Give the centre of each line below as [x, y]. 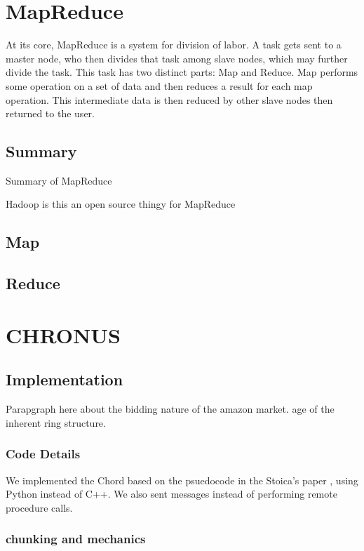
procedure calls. [39, 507]
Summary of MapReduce [59, 180]
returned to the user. [50, 113]
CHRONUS [63, 334]
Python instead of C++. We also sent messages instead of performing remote [171, 494]
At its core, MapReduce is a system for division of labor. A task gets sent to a [174, 45]
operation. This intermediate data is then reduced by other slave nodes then [169, 99]
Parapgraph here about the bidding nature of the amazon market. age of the [170, 409]
